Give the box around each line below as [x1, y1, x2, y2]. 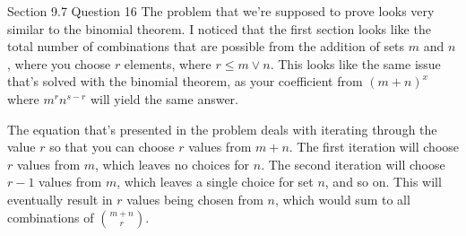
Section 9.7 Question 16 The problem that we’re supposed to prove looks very [7, 2, 435, 20]
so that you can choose [49, 137, 175, 156]
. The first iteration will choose [289, 137, 460, 156]
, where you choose [7, 54, 111, 73]
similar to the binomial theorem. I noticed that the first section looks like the [7, 19, 431, 38]
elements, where [124, 54, 211, 73]
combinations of [7, 207, 94, 226]
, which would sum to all [274, 189, 410, 208]
